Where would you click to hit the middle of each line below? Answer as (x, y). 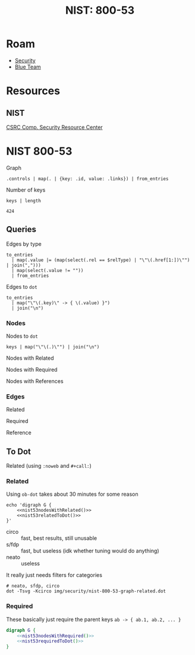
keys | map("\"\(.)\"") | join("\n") (53, 347)
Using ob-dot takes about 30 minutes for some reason (72, 494)
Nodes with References (35, 381)
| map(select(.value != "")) (48, 270)
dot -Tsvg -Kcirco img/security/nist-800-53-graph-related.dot (86, 591)
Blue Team (28, 67)
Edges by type (24, 244)
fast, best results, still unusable (59, 538)
